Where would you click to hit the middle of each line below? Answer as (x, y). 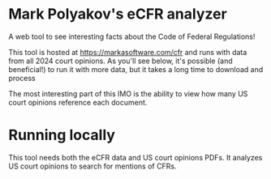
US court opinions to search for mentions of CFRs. (92, 166)
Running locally (62, 135)
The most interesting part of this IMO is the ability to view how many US (128, 93)
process (22, 78)
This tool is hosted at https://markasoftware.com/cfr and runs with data (128, 52)
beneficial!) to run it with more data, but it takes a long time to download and (136, 69)
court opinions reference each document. (78, 102)
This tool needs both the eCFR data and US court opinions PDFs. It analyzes (135, 157)
